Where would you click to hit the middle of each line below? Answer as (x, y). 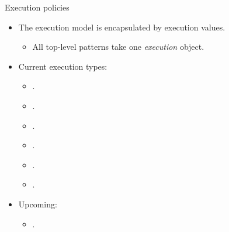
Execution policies (37, 7)
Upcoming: (38, 204)
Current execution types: (63, 66)
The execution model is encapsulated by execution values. (122, 27)
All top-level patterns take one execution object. (118, 47)
